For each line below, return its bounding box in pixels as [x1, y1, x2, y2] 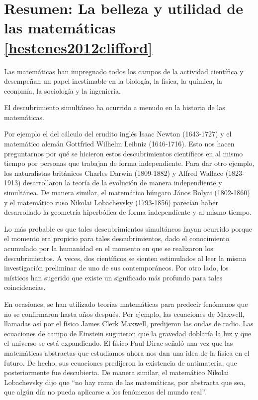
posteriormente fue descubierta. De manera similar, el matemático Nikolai [4, 367, 229, 378]
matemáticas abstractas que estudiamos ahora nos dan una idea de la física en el [4, 347, 250, 358]
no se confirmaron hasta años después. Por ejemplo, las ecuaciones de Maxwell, [4, 308, 245, 319]
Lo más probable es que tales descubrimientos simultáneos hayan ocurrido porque [4, 223, 253, 234]
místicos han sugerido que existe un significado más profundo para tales [4, 272, 222, 282]
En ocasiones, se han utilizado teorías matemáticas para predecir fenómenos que [4, 298, 248, 309]
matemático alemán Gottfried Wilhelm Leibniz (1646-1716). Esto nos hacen [4, 138, 235, 149]
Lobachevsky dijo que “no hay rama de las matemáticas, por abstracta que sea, [4, 377, 246, 387]
